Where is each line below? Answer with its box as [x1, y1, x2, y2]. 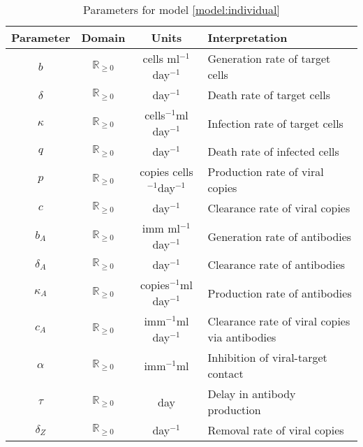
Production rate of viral [207, 163, 324, 179]
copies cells [140, 163, 193, 179]
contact [207, 365, 244, 381]
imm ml [142, 220, 180, 236]
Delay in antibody [207, 386, 296, 402]
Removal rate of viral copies [207, 422, 344, 438]
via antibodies [207, 329, 276, 345]
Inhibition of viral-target [207, 349, 327, 365]
